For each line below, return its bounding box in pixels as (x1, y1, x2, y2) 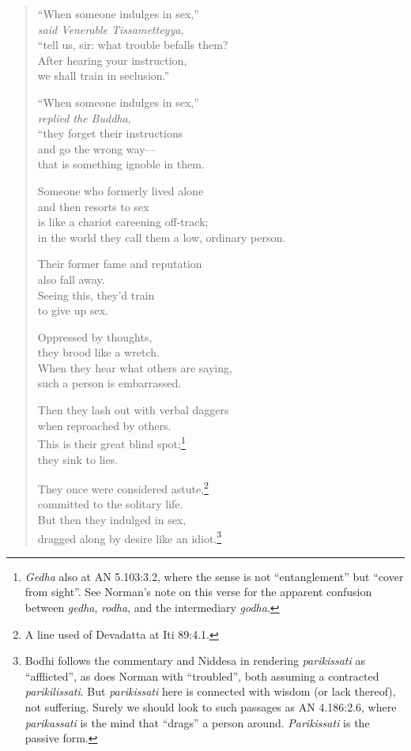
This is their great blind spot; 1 (37, 433, 186, 451)
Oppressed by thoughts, (37, 328, 153, 345)
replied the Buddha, (37, 109, 131, 126)
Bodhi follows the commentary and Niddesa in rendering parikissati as (25, 652, 365, 669)
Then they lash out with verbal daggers (37, 402, 229, 418)
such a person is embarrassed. (37, 375, 182, 391)
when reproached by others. (37, 417, 172, 433)
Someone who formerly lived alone (37, 182, 204, 198)
